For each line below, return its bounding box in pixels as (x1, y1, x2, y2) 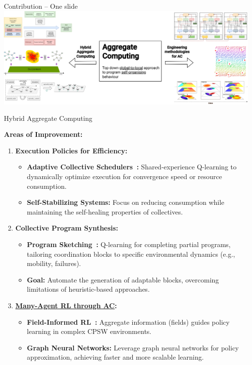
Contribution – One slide (4, 1, 78, 11)
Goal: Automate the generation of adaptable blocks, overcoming (27, 274, 219, 284)
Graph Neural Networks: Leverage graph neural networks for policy (27, 342, 239, 352)
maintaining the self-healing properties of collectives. (27, 206, 183, 216)
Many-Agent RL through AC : (15, 300, 117, 310)
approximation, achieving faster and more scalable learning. (27, 352, 204, 362)
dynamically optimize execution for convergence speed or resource (27, 171, 222, 181)
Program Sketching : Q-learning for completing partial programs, (27, 239, 231, 249)
